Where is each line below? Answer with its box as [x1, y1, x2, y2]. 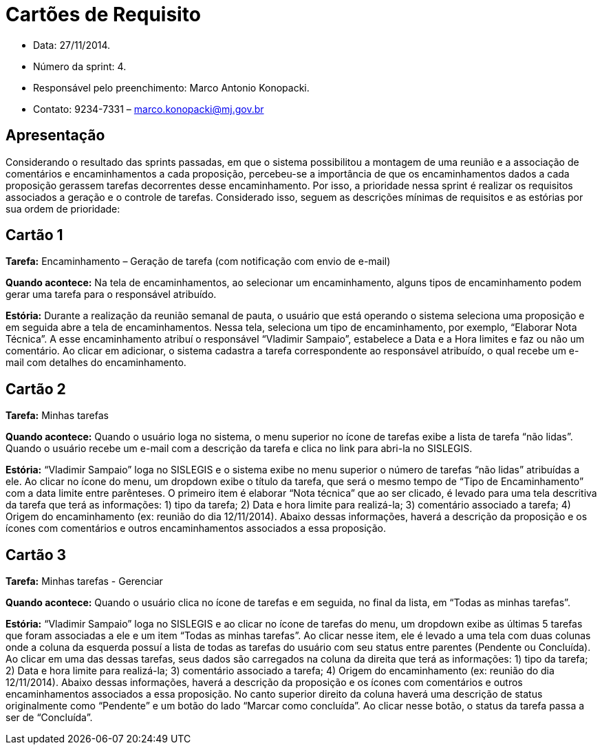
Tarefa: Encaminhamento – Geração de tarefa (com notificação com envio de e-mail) [6, 255, 391, 268]
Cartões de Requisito [6, 3, 201, 26]
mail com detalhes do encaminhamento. [6, 356, 186, 369]
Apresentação [6, 127, 105, 144]
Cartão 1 [6, 226, 63, 244]
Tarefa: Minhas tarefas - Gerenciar [6, 575, 163, 588]
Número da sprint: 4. [33, 60, 127, 72]
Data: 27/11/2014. [33, 39, 111, 51]
